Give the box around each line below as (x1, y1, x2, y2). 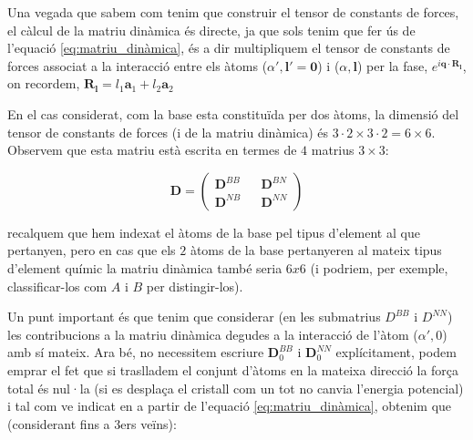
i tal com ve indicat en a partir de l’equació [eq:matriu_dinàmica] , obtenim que (7, 396, 452, 415)
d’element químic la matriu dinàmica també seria (7, 258, 283, 277)
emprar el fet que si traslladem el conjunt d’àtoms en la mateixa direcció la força (7, 360, 459, 379)
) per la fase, (357, 56, 428, 75)
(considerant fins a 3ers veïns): (7, 414, 177, 433)
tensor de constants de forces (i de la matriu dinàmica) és (7, 122, 329, 141)
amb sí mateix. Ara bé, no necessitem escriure (7, 343, 264, 362)
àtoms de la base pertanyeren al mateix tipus (190, 240, 442, 260)
